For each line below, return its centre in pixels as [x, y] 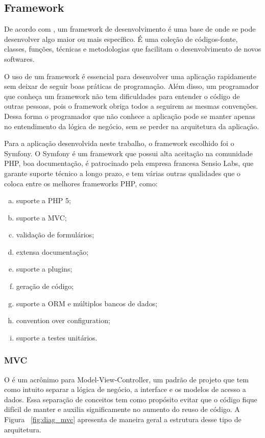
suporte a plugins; [44, 269]
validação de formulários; [55, 235]
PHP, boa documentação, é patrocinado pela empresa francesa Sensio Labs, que [129, 163]
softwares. [19, 58]
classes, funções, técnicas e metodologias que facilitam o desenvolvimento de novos [133, 49]
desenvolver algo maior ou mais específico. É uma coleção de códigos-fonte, [121, 39]
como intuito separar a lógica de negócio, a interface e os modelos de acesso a [125, 389]
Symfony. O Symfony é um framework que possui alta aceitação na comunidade [128, 153]
